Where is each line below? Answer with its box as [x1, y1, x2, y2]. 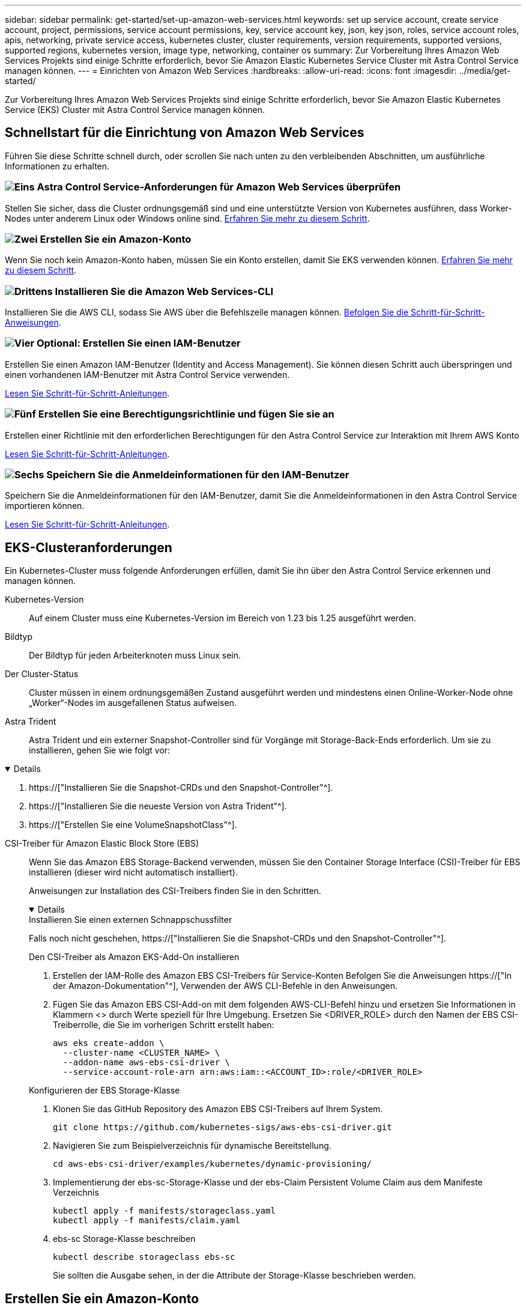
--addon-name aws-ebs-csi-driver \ [62, 1057, 231, 1068]
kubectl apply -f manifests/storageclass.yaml [53, 1206, 276, 1216]
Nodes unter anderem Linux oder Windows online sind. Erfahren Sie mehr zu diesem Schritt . [5, 213, 370, 224]
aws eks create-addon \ [53, 1038, 165, 1048]
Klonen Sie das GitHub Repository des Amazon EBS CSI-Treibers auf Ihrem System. [53, 1104, 383, 1115]
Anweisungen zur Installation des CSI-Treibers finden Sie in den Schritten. [29, 886, 321, 896]
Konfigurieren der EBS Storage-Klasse [29, 1085, 180, 1096]
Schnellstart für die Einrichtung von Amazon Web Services [5, 125, 364, 141]
